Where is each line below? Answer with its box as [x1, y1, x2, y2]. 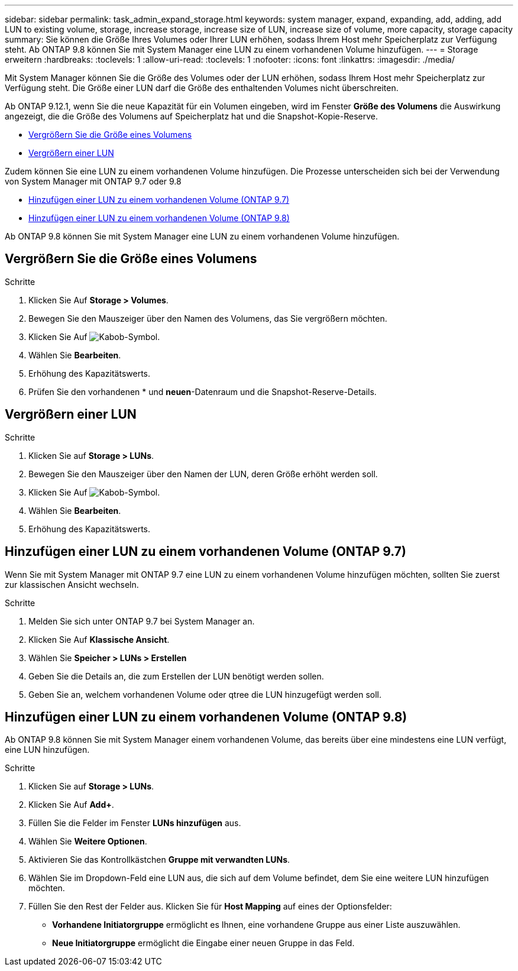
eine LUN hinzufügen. [5, 745, 90, 755]
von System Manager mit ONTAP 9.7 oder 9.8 [5, 176, 182, 186]
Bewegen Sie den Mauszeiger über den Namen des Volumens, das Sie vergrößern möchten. [28, 313, 387, 323]
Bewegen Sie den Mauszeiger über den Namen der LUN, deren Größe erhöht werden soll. [28, 468, 378, 479]
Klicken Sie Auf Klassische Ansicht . [28, 634, 170, 645]
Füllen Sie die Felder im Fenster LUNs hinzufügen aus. [28, 818, 241, 828]
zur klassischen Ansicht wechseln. [5, 579, 139, 590]
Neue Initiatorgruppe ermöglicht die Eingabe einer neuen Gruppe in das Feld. [52, 938, 355, 949]
